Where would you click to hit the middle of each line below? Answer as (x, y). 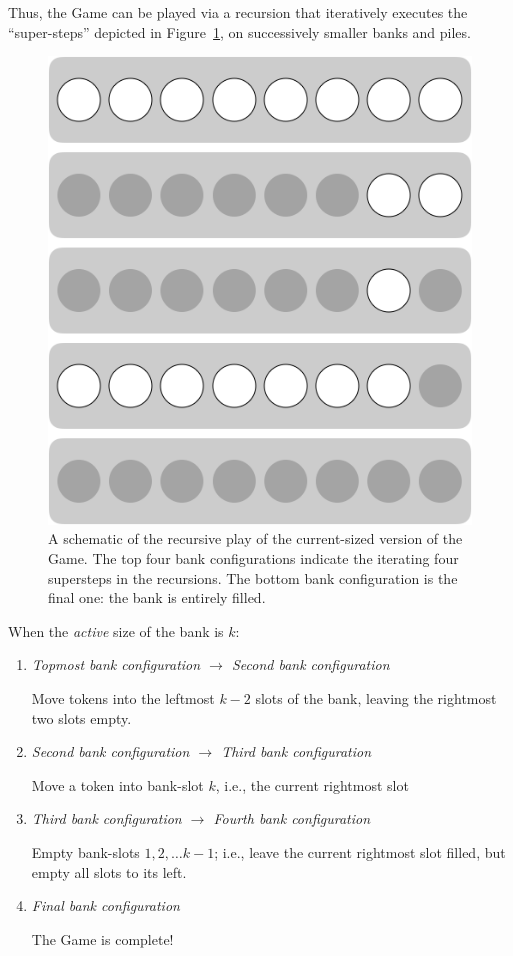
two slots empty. (81, 717)
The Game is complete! (102, 938)
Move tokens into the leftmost (123, 697)
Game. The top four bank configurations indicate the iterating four (253, 558)
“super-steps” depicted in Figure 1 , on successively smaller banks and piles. (239, 31)
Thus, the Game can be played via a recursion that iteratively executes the (238, 12)
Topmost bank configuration (116, 664)
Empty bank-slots (85, 851)
